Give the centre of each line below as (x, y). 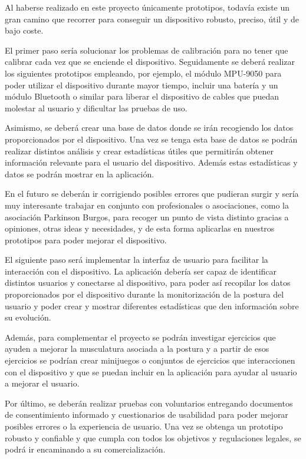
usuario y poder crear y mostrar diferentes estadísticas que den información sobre (152, 306)
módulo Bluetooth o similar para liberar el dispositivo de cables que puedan (142, 96)
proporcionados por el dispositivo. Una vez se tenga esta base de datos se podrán (151, 139)
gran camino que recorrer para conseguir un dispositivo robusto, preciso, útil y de (152, 19)
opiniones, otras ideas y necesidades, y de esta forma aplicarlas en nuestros (140, 228)
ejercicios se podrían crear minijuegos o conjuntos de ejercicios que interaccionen (150, 360)
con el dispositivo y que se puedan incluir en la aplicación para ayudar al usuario (151, 372)
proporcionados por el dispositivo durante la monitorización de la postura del (144, 294)
